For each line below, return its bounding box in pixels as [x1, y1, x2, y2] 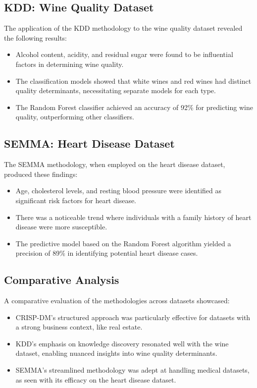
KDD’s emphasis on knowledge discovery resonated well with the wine [15, 338, 229, 348]
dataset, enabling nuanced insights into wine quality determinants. [15, 348, 217, 358]
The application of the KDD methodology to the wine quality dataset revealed [4, 23, 243, 33]
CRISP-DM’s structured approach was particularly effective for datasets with [15, 312, 251, 322]
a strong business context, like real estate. [15, 322, 143, 332]
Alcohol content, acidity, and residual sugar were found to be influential [15, 49, 233, 59]
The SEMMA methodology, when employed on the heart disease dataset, [4, 159, 225, 169]
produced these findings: [4, 168, 78, 179]
